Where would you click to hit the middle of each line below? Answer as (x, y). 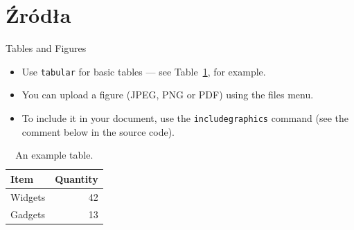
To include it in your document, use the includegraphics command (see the (185, 117)
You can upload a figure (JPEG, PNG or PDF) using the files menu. (168, 95)
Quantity (77, 178)
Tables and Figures (46, 48)
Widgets (28, 196)
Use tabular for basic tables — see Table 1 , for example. (144, 71)
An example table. (54, 155)
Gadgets (28, 214)
